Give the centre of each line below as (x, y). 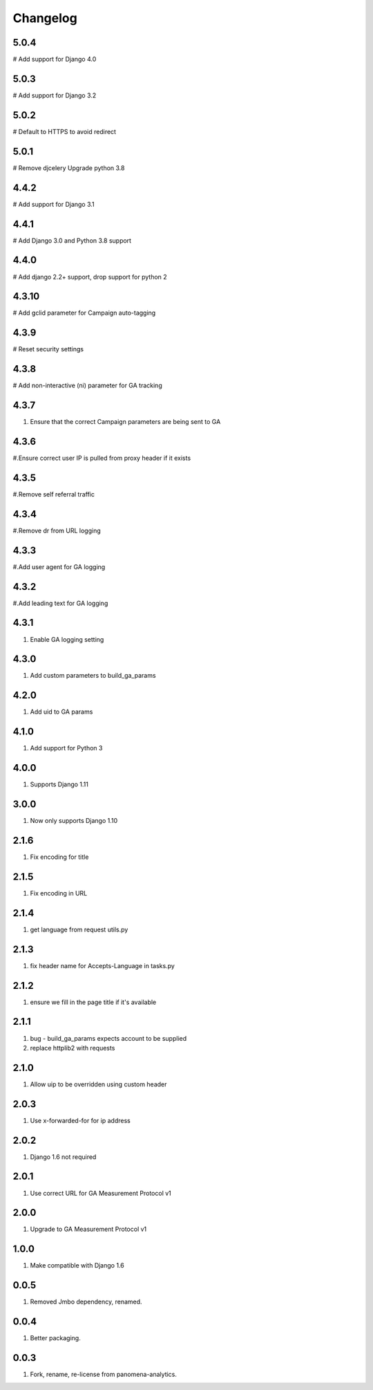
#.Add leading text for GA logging (60, 603)
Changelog (45, 18)
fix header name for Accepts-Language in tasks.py (103, 965)
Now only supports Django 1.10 (74, 821)
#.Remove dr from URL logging (57, 530)
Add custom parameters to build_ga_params (93, 676)
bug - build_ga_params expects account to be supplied (108, 1038)
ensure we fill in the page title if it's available (93, 1002)
